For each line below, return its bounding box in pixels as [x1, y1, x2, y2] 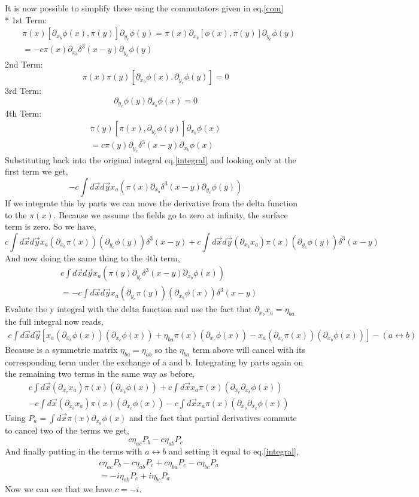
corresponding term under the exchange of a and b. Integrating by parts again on [5, 355, 303, 368]
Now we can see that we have [5, 483, 113, 495]
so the [154, 343, 177, 355]
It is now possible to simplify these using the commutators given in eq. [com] [5, 2, 284, 14]
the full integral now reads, [5, 315, 104, 328]
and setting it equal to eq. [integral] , [169, 445, 299, 458]
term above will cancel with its [192, 343, 305, 355]
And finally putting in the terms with [5, 445, 142, 458]
